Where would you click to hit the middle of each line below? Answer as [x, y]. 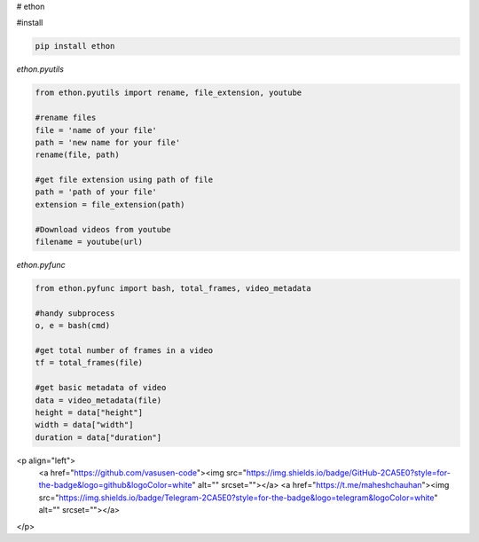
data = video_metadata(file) [98, 400]
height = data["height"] [89, 412]
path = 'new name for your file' [108, 142]
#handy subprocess [75, 313]
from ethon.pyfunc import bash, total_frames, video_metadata [173, 288]
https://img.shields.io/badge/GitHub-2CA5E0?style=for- [349, 473]
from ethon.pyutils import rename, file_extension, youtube [169, 93]
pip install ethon [75, 46]
